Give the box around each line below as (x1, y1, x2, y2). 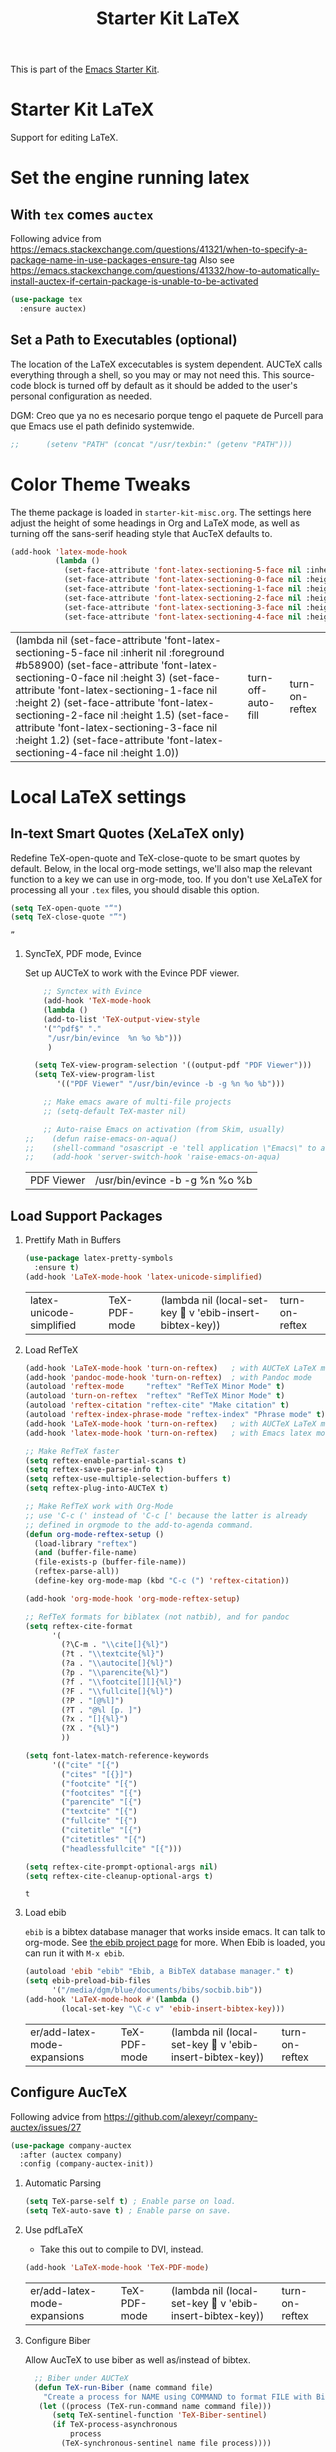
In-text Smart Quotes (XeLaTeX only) (10, 825, 245, 842)
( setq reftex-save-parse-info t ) (24, 1465, 165, 1475)
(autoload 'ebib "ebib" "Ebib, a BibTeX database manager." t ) (24, 1967, 295, 1977)
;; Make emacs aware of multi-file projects (43, 1097, 232, 1107)
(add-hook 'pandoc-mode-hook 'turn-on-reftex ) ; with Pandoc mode (24, 1372, 312, 1382)
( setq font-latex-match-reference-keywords (24, 1751, 210, 1761)
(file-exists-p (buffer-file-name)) (34, 1557, 187, 1567)
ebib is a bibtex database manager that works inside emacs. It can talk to (24, 1926, 326, 1938)
